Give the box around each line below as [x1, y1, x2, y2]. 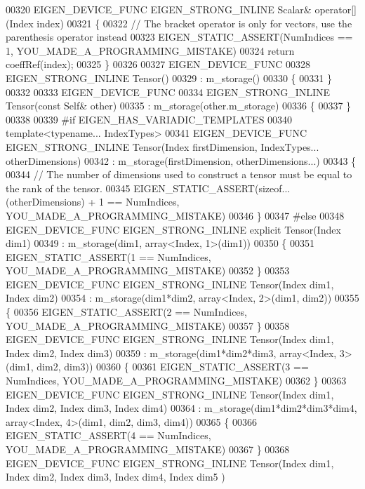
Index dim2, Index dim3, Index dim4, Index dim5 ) [6, 469, 225, 484]
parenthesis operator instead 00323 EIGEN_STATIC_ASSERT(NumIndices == [6, 29, 353, 44]
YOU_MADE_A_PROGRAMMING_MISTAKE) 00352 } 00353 [6, 263, 290, 278]
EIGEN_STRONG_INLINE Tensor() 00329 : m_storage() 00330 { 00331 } [6, 70, 332, 85]
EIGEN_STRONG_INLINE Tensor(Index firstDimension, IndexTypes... [6, 139, 319, 154]
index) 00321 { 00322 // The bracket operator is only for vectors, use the [36, 15, 352, 30]
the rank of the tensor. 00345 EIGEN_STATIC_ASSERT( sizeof [6, 180, 282, 195]
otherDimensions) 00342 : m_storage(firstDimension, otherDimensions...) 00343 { [6, 153, 357, 168]
